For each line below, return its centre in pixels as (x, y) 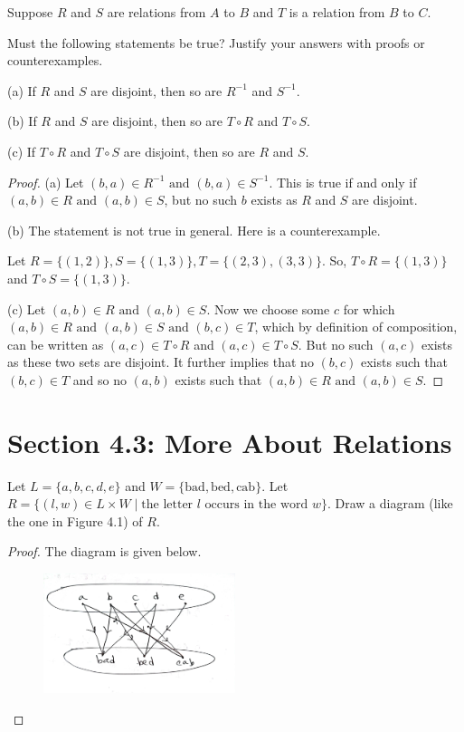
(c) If (22, 151)
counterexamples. (55, 60)
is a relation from (337, 12)
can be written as (56, 344)
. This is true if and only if (343, 182)
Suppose (30, 12)
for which (369, 308)
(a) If (22, 90)
